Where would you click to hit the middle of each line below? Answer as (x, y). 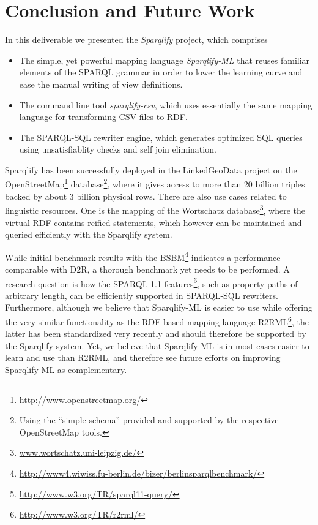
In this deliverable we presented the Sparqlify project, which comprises (136, 40)
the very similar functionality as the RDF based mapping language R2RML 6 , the (157, 321)
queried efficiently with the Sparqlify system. (89, 234)
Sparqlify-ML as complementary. (66, 370)
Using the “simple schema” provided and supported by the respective (149, 420)
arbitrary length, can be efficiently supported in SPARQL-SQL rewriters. (142, 295)
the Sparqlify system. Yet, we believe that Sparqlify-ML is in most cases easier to (157, 345)
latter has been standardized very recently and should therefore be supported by (156, 334)
